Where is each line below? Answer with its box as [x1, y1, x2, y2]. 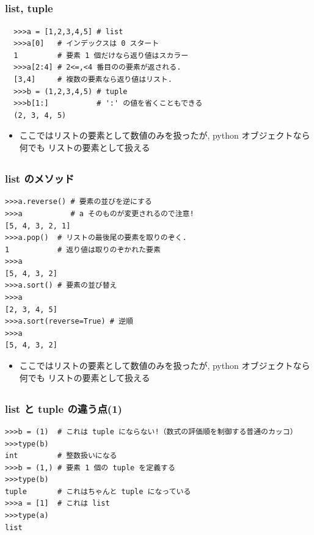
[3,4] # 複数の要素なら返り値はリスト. [13, 75, 172, 84]
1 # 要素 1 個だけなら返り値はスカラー [13, 51, 189, 60]
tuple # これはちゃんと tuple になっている [5, 487, 191, 496]
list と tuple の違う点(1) [5, 401, 122, 416]
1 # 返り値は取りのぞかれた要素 [5, 245, 161, 254]
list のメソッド [5, 171, 75, 186]
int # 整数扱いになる [5, 451, 117, 460]
